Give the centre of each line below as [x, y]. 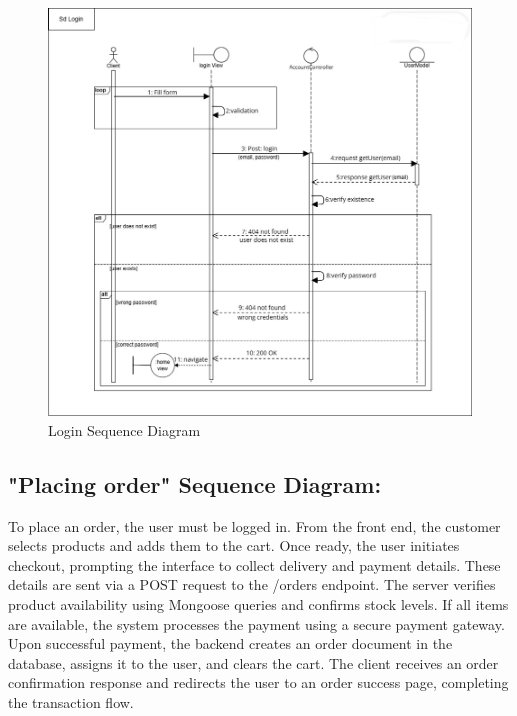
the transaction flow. [71, 701]
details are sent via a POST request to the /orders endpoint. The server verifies [252, 584]
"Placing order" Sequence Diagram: [195, 483]
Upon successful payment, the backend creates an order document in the [230, 643]
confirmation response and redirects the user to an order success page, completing [258, 682]
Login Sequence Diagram [124, 429]
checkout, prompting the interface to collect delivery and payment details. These [254, 564]
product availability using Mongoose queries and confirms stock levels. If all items [258, 603]
